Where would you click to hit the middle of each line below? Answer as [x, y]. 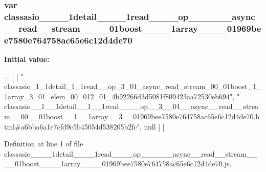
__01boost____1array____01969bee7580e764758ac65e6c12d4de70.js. [118, 164]
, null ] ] [152, 126]
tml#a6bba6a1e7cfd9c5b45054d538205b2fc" [72, 126]
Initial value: [27, 59]
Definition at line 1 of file [44, 144]
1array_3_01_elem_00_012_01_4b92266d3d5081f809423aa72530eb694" [118, 96]
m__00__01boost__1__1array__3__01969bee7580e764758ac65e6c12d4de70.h [132, 116]
